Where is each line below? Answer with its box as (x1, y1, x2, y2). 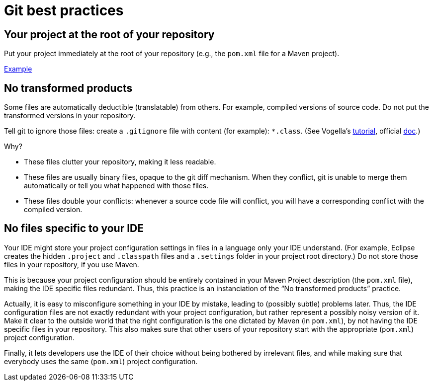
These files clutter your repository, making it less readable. (24, 157, 216, 166)
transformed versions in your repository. (4, 111, 136, 120)
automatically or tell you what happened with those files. (24, 181, 209, 190)
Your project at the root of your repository (4, 28, 215, 41)
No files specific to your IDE (4, 222, 144, 235)
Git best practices (4, 2, 124, 19)
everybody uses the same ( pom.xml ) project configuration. (4, 357, 198, 366)
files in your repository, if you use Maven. (4, 260, 139, 269)
